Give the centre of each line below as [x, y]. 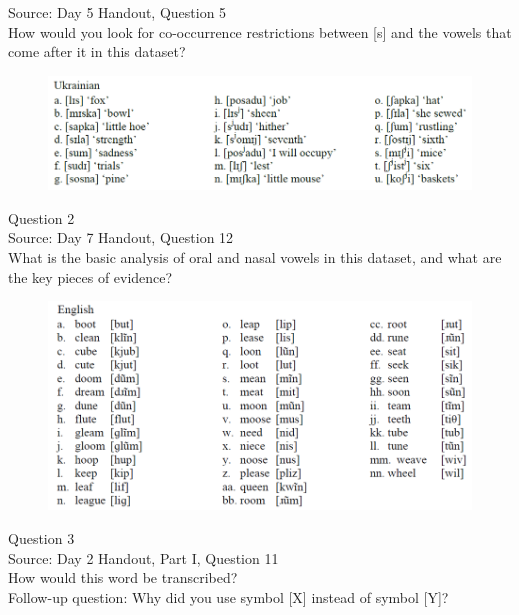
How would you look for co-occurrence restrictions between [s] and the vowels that [260, 31]
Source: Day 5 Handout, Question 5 [117, 12]
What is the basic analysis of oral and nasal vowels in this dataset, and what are [255, 257]
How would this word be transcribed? [123, 577]
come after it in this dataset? [97, 51]
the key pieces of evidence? [90, 276]
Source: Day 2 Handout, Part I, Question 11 [143, 557]
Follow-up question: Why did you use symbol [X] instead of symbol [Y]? [228, 596]
